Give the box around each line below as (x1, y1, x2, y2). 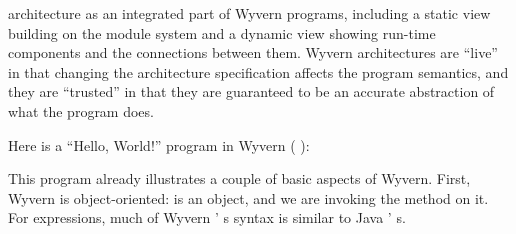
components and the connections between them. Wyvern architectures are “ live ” (8, 42, 498, 63)
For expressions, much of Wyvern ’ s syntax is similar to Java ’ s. (8, 207, 406, 228)
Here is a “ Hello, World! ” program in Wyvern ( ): (8, 134, 310, 155)
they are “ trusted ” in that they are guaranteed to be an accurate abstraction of (8, 81, 495, 102)
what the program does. (8, 100, 154, 121)
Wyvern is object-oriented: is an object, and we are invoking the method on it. (8, 187, 489, 208)
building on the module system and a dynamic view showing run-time (8, 22, 436, 43)
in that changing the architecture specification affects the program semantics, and (8, 61, 509, 82)
